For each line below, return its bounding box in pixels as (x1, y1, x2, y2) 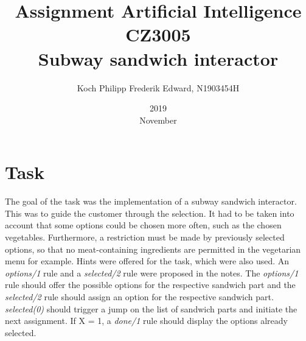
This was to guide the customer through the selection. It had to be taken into (5, 206, 294, 219)
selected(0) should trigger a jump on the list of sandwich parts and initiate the (5, 302, 297, 315)
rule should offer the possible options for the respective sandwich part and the (5, 278, 296, 291)
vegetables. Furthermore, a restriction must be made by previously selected (5, 231, 285, 243)
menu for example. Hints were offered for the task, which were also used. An (5, 255, 290, 267)
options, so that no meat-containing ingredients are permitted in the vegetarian (5, 242, 301, 255)
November (139, 113, 177, 126)
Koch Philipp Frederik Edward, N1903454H (77, 81, 240, 94)
